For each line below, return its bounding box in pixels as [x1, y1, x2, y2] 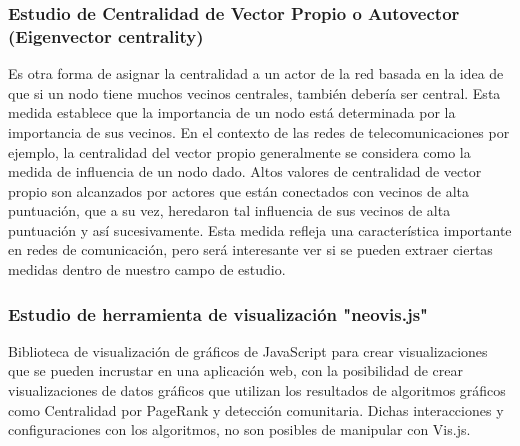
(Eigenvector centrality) [8, 23, 204, 48]
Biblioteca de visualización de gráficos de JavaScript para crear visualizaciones [8, 340, 488, 361]
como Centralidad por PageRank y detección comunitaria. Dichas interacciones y [8, 399, 504, 420]
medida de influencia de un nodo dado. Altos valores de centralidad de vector [8, 161, 482, 182]
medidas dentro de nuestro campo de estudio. [8, 259, 286, 280]
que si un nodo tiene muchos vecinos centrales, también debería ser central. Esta [8, 82, 501, 103]
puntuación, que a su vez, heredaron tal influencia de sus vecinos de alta [8, 200, 451, 221]
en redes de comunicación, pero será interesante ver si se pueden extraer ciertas [8, 239, 493, 260]
